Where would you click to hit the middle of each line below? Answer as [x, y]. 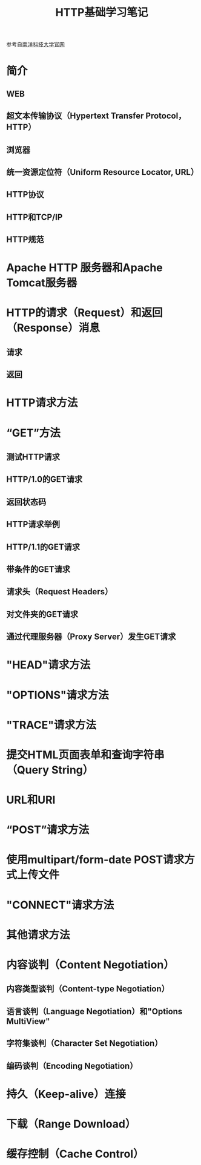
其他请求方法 [38, 935]
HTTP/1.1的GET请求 [43, 547]
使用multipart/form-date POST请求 [95, 860]
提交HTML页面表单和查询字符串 [85, 755]
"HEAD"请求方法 [48, 665]
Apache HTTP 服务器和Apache [85, 268]
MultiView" [28, 1021]
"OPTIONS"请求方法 [58, 695]
